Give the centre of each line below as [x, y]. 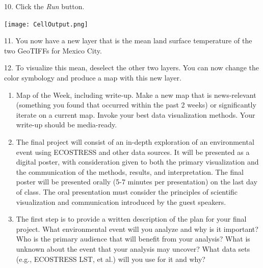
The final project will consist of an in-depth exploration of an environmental [135, 142]
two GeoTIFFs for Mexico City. [53, 50]
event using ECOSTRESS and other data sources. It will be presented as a [133, 152]
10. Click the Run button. [44, 6]
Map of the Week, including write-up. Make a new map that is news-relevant [136, 95]
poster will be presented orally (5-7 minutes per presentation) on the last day [137, 182]
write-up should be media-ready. [67, 125]
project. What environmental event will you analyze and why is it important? [137, 229]
